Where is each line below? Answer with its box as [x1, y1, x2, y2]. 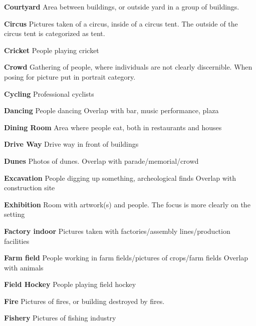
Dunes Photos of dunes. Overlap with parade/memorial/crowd [4, 155, 199, 166]
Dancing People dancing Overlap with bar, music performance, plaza [4, 105, 219, 116]
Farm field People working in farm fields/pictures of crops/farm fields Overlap [4, 252, 248, 263]
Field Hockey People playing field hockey [4, 279, 136, 289]
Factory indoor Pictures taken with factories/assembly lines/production [4, 225, 230, 236]
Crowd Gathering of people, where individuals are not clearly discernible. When [4, 62, 252, 72]
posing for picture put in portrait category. [4, 71, 136, 82]
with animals [4, 262, 44, 272]
